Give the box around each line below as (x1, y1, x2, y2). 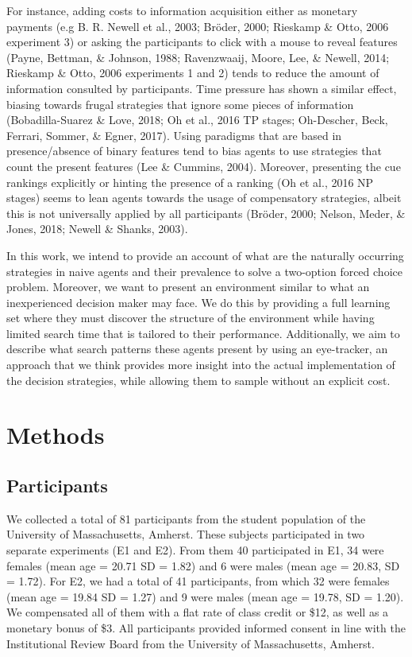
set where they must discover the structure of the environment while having (6, 309, 375, 326)
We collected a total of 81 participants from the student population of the (6, 510, 366, 527)
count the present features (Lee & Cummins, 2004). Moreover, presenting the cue (6, 157, 401, 174)
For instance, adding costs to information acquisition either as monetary (6, 2, 358, 18)
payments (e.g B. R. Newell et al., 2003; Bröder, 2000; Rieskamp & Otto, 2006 (6, 17, 389, 34)
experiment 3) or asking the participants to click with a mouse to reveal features (6, 33, 398, 50)
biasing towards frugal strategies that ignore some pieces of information (6, 95, 354, 112)
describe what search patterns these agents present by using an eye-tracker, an (6, 340, 388, 357)
